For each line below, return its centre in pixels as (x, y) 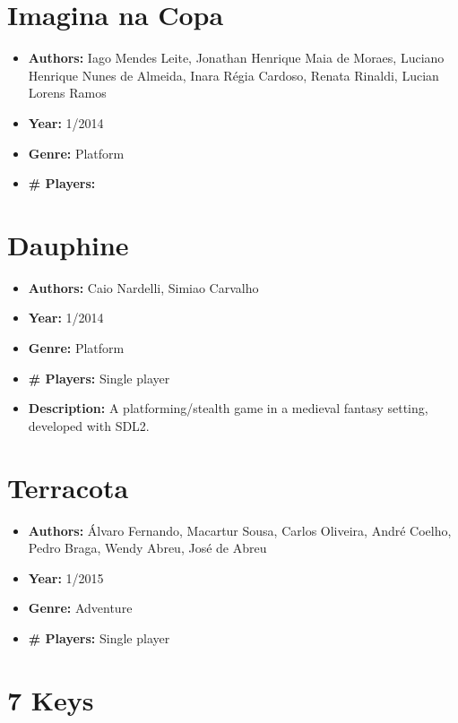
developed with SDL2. (89, 425)
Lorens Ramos (67, 93)
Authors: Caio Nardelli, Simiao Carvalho (143, 287)
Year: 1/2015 (66, 577)
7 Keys (51, 699)
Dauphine (68, 244)
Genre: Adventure (80, 608)
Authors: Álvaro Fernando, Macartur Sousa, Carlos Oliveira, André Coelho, (240, 530)
